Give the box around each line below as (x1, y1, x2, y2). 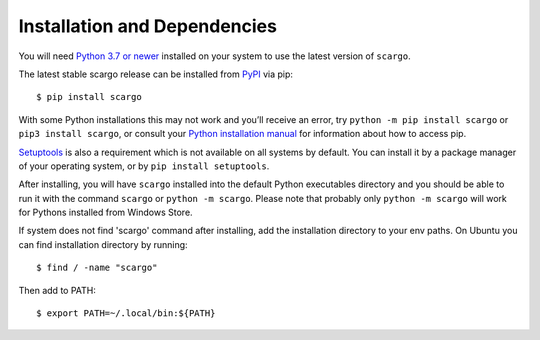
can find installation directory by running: (18, 238, 189, 250)
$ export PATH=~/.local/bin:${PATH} (36, 308, 216, 319)
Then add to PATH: (18, 284, 97, 296)
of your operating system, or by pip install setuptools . (18, 160, 270, 172)
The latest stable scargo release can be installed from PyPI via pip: (18, 68, 294, 80)
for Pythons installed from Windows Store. (18, 206, 194, 219)
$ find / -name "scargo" (36, 262, 158, 274)
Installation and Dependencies (18, 15, 277, 37)
